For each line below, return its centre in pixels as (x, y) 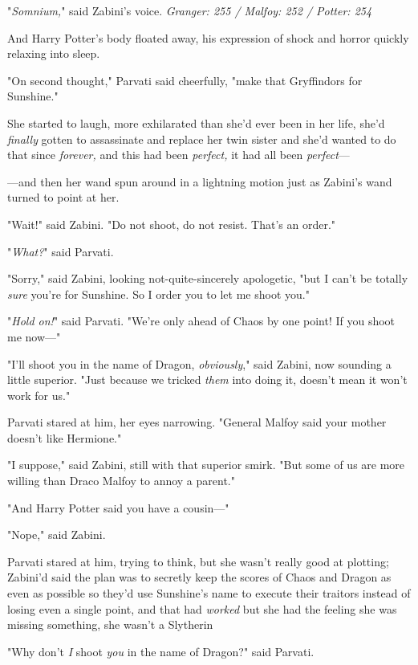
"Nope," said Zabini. (57, 534)
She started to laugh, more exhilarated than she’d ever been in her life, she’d (196, 122)
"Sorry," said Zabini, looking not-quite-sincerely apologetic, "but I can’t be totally (208, 278)
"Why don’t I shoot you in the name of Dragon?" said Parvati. (161, 651)
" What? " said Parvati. (61, 251)
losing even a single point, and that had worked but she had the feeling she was (202, 608)
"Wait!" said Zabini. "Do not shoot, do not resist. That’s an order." (172, 224)
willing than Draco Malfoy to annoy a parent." (121, 481)
